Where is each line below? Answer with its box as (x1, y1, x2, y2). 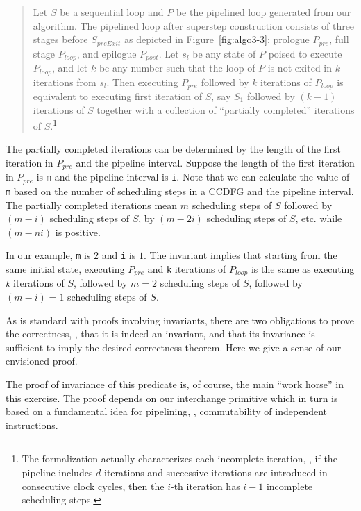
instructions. (6, 417, 58, 432)
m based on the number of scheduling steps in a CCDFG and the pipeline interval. (6, 183, 354, 198)
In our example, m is (6, 248, 91, 262)
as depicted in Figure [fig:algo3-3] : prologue (124, 32, 310, 47)
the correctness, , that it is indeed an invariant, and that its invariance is (6, 326, 315, 341)
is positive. (55, 224, 101, 239)
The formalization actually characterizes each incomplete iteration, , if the (22, 451, 337, 466)
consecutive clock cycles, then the (22, 478, 165, 493)
